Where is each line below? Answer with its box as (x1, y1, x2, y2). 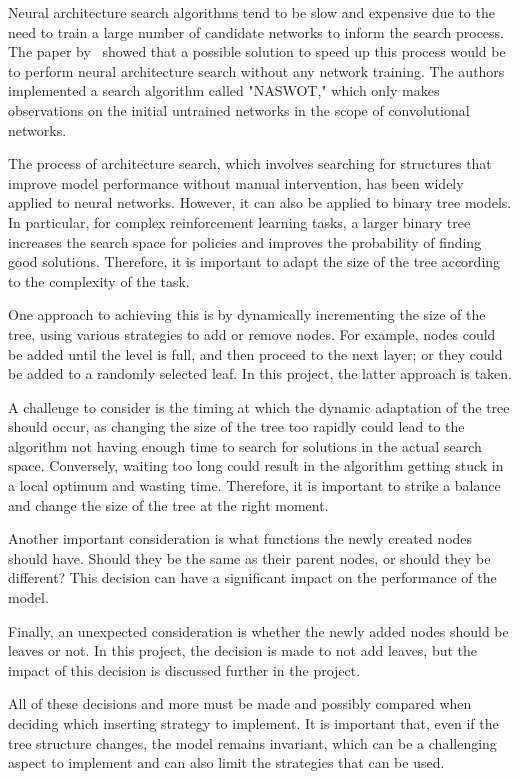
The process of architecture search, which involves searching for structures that (8, 153, 492, 174)
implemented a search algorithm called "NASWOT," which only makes (8, 80, 440, 101)
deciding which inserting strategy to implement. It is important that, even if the (8, 713, 499, 733)
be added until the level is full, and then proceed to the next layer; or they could (8, 343, 503, 364)
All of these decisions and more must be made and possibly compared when (8, 693, 472, 714)
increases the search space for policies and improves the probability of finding (8, 231, 482, 252)
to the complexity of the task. (8, 270, 190, 291)
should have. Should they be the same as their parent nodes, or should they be (8, 547, 491, 568)
